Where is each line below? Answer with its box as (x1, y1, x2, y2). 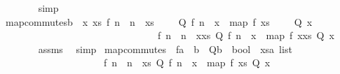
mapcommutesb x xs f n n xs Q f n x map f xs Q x (5, 14, 313, 29)
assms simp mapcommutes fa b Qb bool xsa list (38, 41, 292, 56)
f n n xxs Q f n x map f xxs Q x (157, 28, 334, 43)
